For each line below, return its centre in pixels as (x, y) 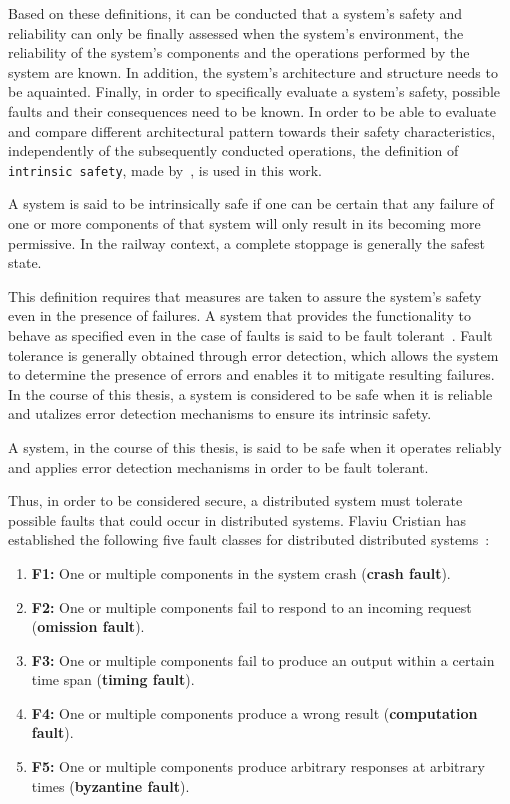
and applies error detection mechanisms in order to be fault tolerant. (218, 466)
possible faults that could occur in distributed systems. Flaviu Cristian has (237, 519)
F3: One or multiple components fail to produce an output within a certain (263, 659)
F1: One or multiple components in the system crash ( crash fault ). (241, 572)
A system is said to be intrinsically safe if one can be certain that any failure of (251, 203)
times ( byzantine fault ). (110, 785)
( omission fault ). (88, 626)
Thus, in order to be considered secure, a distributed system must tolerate (235, 500)
